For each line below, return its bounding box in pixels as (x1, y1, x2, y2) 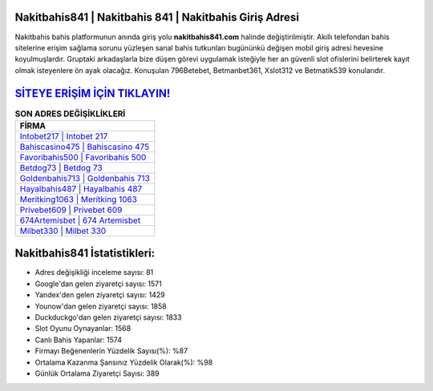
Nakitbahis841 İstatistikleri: (14, 247, 156, 260)
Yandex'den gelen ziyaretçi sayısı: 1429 (34, 290, 165, 300)
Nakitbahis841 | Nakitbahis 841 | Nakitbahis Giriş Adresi (14, 10, 300, 24)
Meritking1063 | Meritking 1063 (19, 193, 138, 204)
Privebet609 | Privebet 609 (19, 204, 123, 216)
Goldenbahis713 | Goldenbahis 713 (19, 172, 150, 183)
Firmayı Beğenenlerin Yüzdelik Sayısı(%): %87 (34, 346, 188, 356)
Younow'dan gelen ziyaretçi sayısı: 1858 (34, 301, 168, 311)
